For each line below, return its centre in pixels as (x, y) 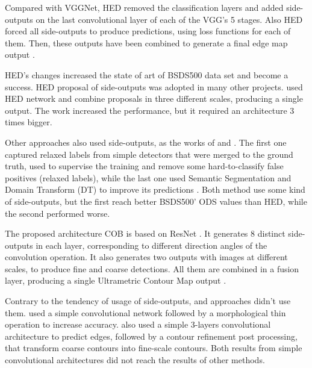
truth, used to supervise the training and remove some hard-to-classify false (144, 166)
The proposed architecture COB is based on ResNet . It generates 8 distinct (145, 233)
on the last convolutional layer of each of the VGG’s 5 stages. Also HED (169, 19)
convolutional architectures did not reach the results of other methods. (135, 360)
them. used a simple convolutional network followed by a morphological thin (145, 312)
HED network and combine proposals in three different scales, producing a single (154, 98)
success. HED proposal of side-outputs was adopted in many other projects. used (154, 86)
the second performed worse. (58, 213)
